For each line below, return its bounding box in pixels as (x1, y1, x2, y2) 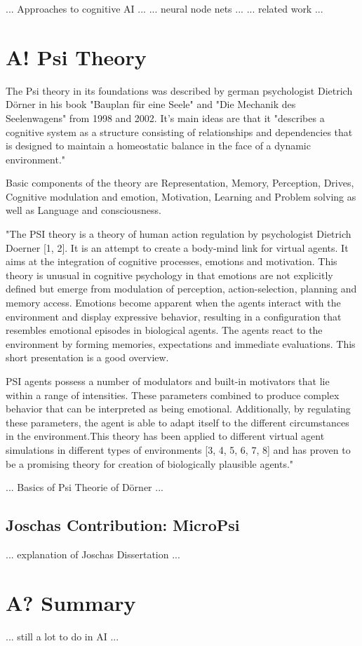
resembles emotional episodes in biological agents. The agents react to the (6, 323, 323, 337)
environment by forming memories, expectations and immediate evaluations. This (6, 336, 356, 351)
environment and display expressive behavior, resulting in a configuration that (6, 309, 342, 323)
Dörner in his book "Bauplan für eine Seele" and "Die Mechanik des (6, 97, 296, 112)
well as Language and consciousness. (6, 203, 161, 217)
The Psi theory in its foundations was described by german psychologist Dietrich (6, 83, 353, 97)
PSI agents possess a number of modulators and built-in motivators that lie (6, 374, 330, 388)
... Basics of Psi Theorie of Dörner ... (6, 480, 163, 494)
